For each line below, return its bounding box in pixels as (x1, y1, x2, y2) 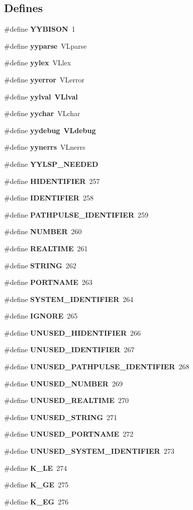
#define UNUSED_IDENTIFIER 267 (4, 344, 135, 355)
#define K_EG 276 (4, 496, 69, 506)
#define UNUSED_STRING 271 (4, 412, 118, 422)
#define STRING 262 (4, 260, 76, 270)
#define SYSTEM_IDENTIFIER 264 (4, 293, 134, 304)
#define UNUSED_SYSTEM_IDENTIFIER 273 (4, 446, 174, 456)
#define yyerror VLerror (4, 74, 84, 84)
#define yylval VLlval (4, 91, 78, 101)
